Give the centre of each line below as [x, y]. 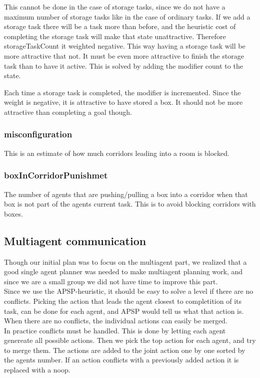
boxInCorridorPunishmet [56, 175]
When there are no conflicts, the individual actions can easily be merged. [116, 321]
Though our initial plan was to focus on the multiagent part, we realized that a [125, 261]
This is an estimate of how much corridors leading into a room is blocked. [117, 153]
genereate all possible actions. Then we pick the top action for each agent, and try [130, 340]
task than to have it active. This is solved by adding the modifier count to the [123, 65]
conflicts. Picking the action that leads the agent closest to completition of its [123, 301]
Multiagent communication [75, 240]
